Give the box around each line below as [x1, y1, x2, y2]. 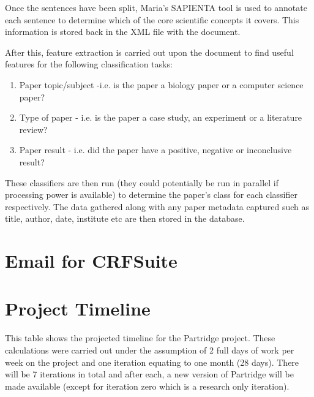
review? [19, 123, 48, 135]
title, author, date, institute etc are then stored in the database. [5, 212, 245, 225]
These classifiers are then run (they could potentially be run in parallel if [5, 176, 278, 189]
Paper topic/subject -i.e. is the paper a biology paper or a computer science [19, 78, 304, 91]
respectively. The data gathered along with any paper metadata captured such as [5, 200, 309, 213]
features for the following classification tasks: [5, 58, 173, 70]
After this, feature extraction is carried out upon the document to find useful [5, 45, 294, 58]
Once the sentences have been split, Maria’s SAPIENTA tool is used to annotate [5, 1, 307, 13]
